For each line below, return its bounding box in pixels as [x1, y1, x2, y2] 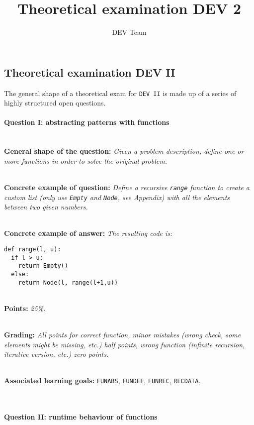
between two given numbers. [4, 202, 88, 212]
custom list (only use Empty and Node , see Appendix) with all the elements [4, 192, 230, 202]
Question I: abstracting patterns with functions [4, 117, 169, 127]
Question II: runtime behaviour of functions [4, 412, 158, 422]
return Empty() [18, 262, 68, 270]
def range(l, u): [4, 246, 61, 253]
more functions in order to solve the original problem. [4, 155, 167, 166]
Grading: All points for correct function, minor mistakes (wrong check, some [4, 329, 241, 340]
